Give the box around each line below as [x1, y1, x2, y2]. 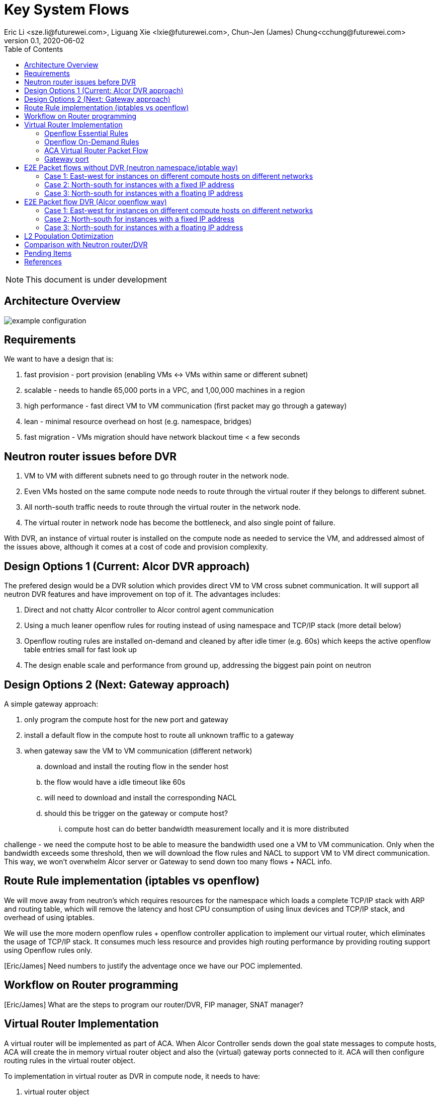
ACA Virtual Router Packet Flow [44, 146, 148, 155]
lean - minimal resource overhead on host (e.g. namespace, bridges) [24, 417, 252, 426]
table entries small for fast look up [24, 645, 137, 654]
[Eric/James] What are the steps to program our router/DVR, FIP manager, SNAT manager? [4, 1000, 304, 1009]
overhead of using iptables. [4, 913, 95, 922]
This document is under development [26, 274, 167, 285]
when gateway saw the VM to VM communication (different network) [24, 746, 252, 755]
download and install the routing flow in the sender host [44, 762, 229, 771]
